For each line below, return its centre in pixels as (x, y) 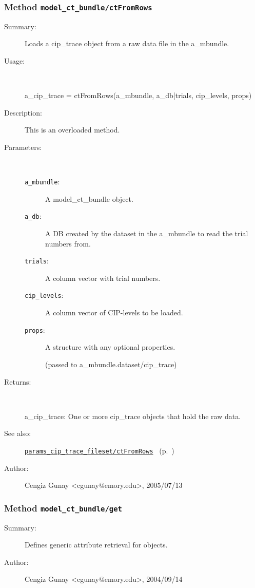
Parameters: (23, 147)
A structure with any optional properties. (110, 347)
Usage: (15, 60)
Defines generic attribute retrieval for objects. (96, 545)
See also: (18, 433)
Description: (23, 112)
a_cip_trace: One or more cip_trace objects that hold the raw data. (133, 416)
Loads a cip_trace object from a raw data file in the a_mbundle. (127, 43)
